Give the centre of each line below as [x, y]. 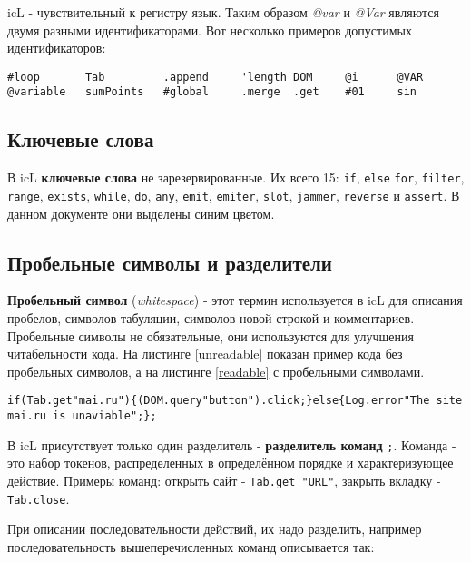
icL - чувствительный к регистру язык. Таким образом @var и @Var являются [223, 12]
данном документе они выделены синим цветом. [141, 213]
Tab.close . [39, 498]
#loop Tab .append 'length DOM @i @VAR [216, 77]
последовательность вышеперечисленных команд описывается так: [191, 546]
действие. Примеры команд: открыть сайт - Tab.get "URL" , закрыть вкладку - [224, 480]
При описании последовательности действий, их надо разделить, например [215, 529]
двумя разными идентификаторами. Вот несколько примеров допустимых [210, 30]
